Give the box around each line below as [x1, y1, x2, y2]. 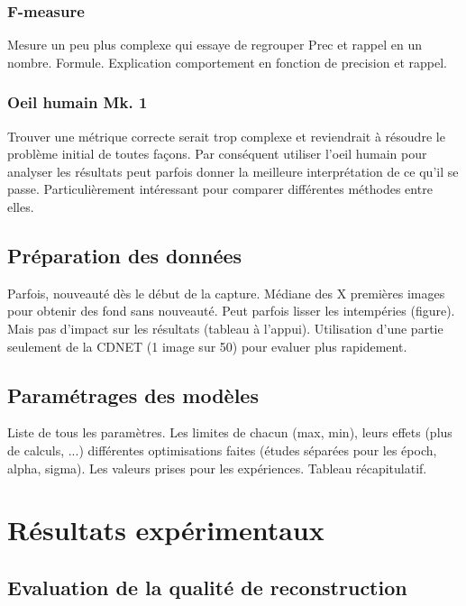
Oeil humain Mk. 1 [7, 91, 148, 114]
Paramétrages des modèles [7, 381, 259, 409]
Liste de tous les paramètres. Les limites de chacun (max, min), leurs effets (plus [7, 423, 452, 442]
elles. [7, 197, 34, 216]
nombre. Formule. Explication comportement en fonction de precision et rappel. [7, 52, 447, 71]
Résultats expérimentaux [7, 511, 324, 548]
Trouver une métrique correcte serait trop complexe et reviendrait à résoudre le [7, 126, 445, 145]
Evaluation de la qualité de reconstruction [7, 573, 407, 601]
